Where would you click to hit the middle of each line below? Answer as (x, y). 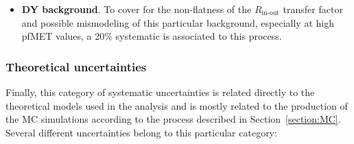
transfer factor (313, 9)
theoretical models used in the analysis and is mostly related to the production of (177, 105)
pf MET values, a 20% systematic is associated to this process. (152, 36)
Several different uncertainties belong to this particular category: (141, 132)
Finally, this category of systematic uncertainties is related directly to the (160, 92)
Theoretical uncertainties (76, 66)
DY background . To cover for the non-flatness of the (137, 9)
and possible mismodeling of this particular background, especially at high (178, 22)
